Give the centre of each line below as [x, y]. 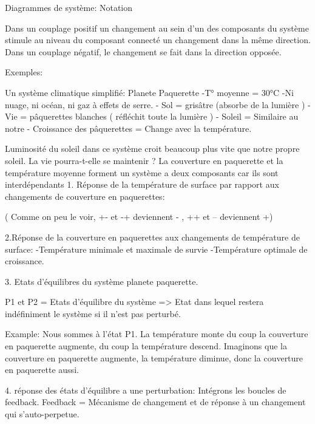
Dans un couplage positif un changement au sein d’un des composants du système [157, 28]
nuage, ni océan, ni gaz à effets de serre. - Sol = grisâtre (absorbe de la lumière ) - [158, 104]
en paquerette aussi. [42, 370]
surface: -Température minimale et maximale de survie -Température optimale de [156, 249]
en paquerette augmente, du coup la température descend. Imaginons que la [146, 346]
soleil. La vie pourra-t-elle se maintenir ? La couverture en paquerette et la [144, 160]
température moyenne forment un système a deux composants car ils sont [142, 172]
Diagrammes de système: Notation [69, 7]
